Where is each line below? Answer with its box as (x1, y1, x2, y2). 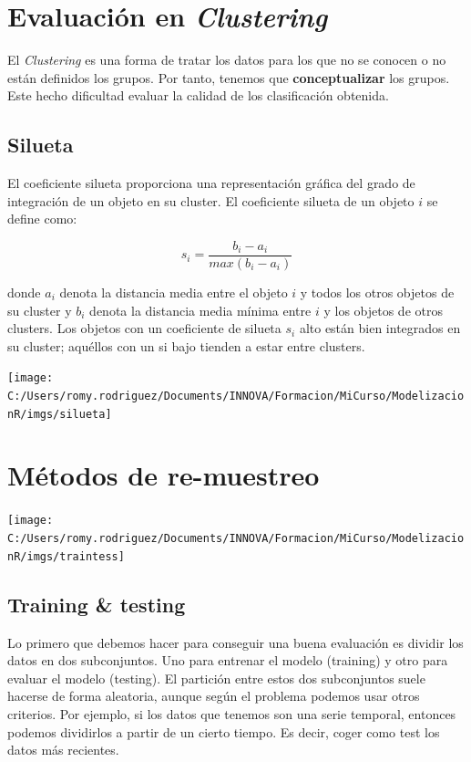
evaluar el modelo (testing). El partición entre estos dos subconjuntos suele (7, 668, 425, 687)
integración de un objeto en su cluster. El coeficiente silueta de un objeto (7, 191, 415, 210)
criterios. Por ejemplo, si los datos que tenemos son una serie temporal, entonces (7, 704, 456, 723)
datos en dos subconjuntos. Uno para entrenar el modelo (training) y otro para (7, 651, 448, 670)
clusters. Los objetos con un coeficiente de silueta (7, 318, 282, 338)
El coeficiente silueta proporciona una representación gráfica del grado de (7, 173, 415, 193)
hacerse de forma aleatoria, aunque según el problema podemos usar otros (7, 686, 420, 705)
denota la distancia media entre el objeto (59, 282, 288, 301)
